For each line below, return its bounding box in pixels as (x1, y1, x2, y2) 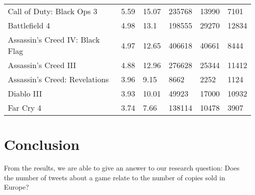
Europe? (4, 182, 29, 192)
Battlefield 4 (8, 20, 51, 31)
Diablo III (8, 88, 42, 99)
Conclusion (4, 134, 80, 154)
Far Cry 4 (8, 102, 42, 113)
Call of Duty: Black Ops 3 (8, 5, 98, 17)
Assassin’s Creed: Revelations (8, 73, 109, 85)
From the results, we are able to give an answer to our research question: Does (4, 163, 240, 173)
